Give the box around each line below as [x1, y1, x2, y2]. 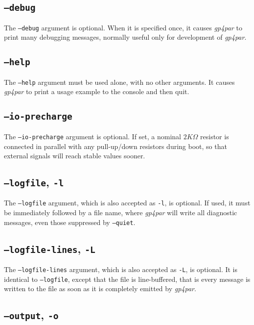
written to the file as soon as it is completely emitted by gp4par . [4, 283, 196, 294]
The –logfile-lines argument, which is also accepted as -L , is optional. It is [4, 264, 238, 275]
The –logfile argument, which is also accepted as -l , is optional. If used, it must [4, 198, 251, 208]
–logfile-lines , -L [4, 241, 95, 256]
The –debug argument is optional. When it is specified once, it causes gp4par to [4, 22, 242, 32]
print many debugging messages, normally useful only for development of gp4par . [4, 32, 247, 42]
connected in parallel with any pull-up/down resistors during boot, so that [4, 141, 227, 151]
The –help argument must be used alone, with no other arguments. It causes [4, 76, 235, 87]
